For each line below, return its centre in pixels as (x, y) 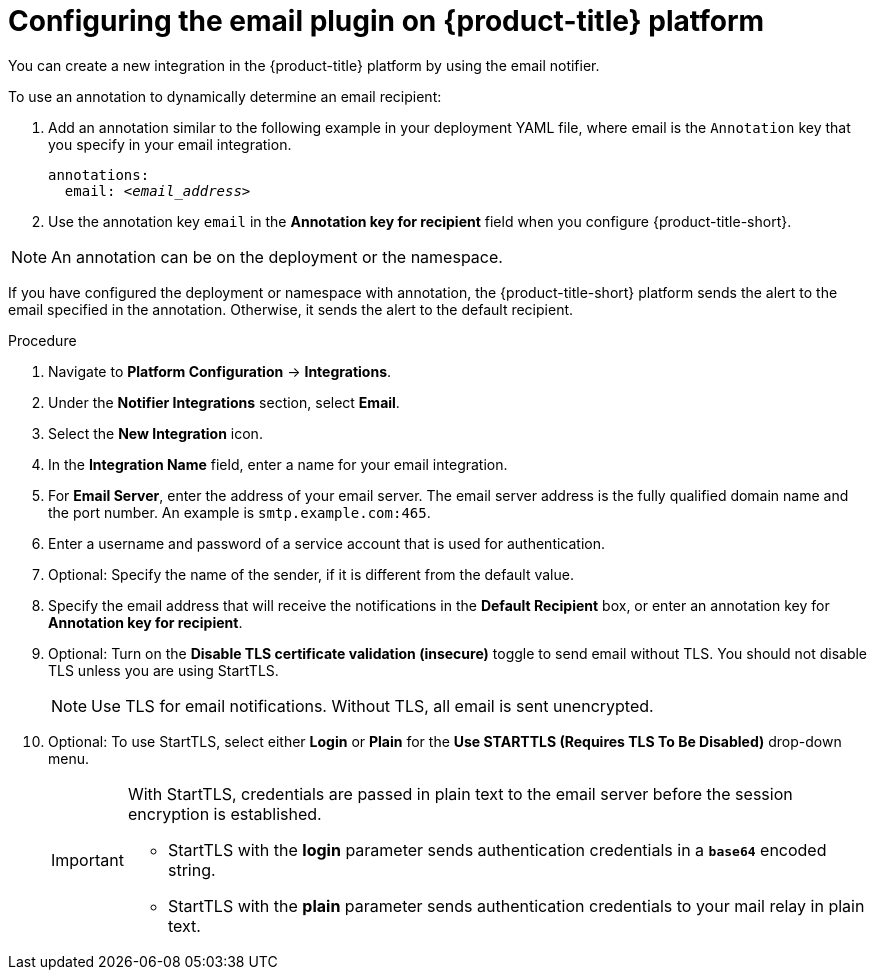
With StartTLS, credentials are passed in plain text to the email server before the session (460, 793)
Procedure (42, 340)
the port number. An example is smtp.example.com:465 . (239, 512)
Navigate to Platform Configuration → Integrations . (220, 371)
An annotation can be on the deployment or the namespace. (277, 256)
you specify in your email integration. (170, 144)
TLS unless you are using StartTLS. (163, 670)
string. (191, 869)
